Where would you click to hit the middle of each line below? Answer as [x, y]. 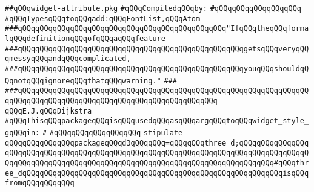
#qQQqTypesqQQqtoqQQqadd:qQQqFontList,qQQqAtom [103, 18]
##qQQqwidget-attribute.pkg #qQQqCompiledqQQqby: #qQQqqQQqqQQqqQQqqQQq [153, 8]
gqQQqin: [22, 133]
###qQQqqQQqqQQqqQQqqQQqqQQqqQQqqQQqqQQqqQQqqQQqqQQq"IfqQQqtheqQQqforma [157, 29]
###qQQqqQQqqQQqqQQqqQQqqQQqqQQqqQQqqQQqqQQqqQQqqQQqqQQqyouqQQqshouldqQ [157, 69]
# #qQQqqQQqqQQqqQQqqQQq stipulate [112, 133]
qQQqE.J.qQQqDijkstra [48, 111]
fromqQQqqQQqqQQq [40, 183]
